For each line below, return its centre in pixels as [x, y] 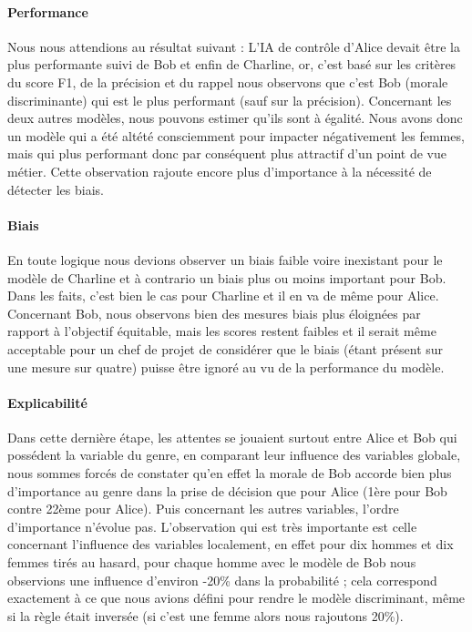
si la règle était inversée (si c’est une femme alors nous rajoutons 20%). [205, 615]
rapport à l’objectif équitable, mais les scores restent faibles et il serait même [222, 331]
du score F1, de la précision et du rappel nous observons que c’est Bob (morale [228, 82]
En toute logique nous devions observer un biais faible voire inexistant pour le [225, 259]
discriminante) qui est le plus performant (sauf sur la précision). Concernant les [230, 100]
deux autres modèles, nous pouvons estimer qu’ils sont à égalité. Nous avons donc [235, 118]
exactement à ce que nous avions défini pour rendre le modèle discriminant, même [236, 598]
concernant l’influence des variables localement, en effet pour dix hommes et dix [231, 544]
